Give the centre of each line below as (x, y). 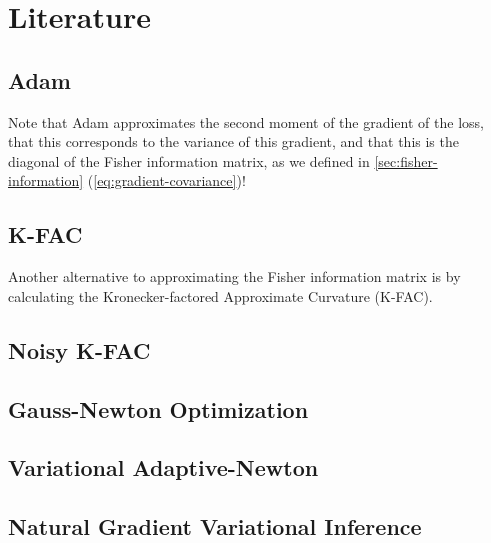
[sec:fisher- (406, 160)
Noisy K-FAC (79, 349)
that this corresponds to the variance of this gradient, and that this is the (233, 141)
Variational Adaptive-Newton (163, 467)
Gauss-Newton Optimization (158, 408)
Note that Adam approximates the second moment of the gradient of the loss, (246, 121)
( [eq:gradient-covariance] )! (166, 180)
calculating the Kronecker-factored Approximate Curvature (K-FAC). (220, 295)
